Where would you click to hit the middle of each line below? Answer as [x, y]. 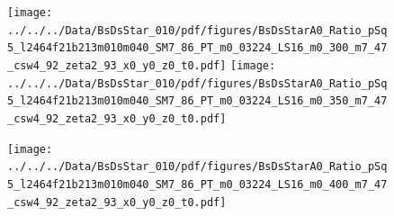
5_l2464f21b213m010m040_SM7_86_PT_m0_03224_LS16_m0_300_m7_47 [197, 48]
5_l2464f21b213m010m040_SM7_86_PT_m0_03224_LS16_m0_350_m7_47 [197, 101]
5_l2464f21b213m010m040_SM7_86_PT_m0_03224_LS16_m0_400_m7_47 [197, 184]
